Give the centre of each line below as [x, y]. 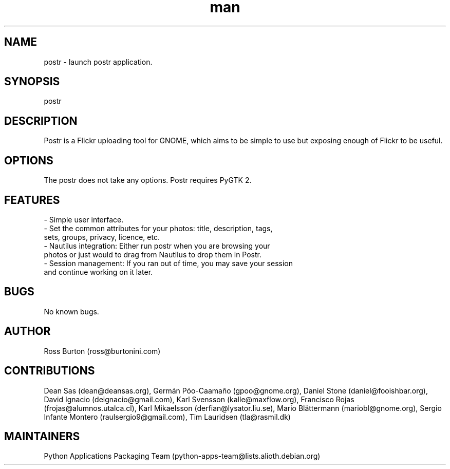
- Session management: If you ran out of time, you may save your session [168, 263]
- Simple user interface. [84, 219]
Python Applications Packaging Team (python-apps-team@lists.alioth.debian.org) [182, 456]
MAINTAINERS [42, 436]
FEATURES [32, 200]
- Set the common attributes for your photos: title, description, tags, [158, 228]
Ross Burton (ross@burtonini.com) [102, 351]
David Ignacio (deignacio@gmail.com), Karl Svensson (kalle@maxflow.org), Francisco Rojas [199, 399]
